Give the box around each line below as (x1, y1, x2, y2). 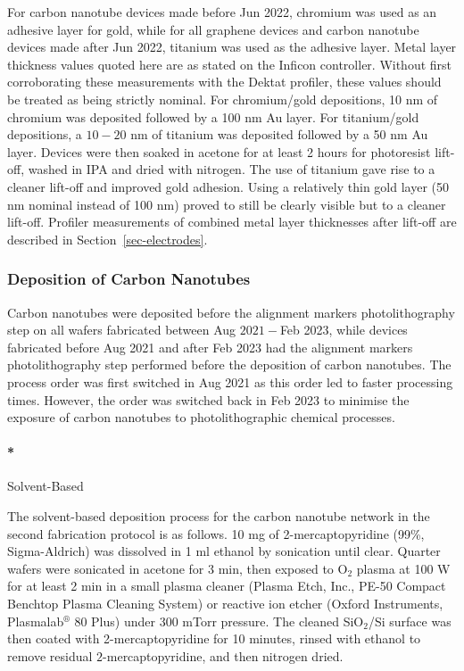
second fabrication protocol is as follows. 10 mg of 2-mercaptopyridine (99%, (7, 524, 425, 543)
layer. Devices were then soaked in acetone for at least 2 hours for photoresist (7, 142, 431, 161)
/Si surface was (368, 611, 452, 630)
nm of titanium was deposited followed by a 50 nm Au (130, 125, 428, 144)
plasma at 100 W (356, 559, 451, 577)
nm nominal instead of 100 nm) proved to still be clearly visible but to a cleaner (7, 195, 446, 213)
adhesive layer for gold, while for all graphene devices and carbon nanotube (7, 20, 419, 38)
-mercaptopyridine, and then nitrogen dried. (103, 646, 344, 665)
